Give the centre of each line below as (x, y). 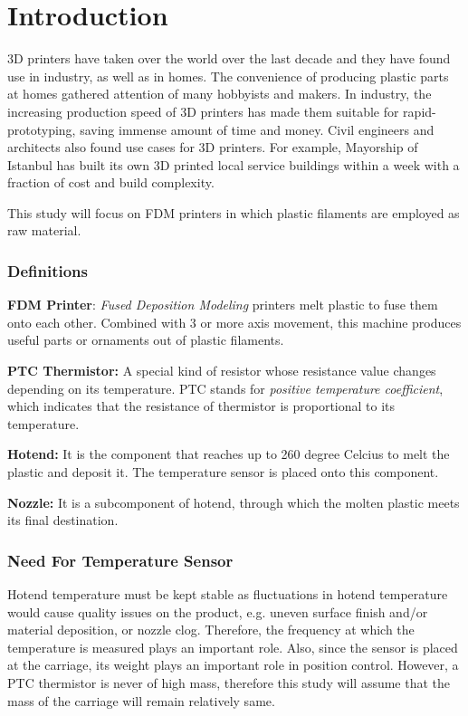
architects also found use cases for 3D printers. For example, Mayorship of (213, 147)
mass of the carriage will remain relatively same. (141, 700)
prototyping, (42, 129)
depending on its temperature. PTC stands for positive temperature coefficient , (225, 388)
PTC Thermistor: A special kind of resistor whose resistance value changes (222, 371)
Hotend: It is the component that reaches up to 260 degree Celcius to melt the (229, 454)
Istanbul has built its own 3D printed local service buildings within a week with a (234, 164)
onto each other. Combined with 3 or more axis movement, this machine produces (234, 322)
